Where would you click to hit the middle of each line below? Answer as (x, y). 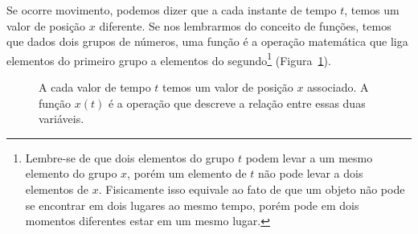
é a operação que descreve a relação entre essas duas (237, 103)
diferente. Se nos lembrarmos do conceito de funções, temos (245, 25)
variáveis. (61, 119)
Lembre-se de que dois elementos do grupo (130, 157)
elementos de (57, 189)
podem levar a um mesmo (309, 157)
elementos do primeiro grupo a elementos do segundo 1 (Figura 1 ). (169, 59)
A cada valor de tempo (95, 87)
